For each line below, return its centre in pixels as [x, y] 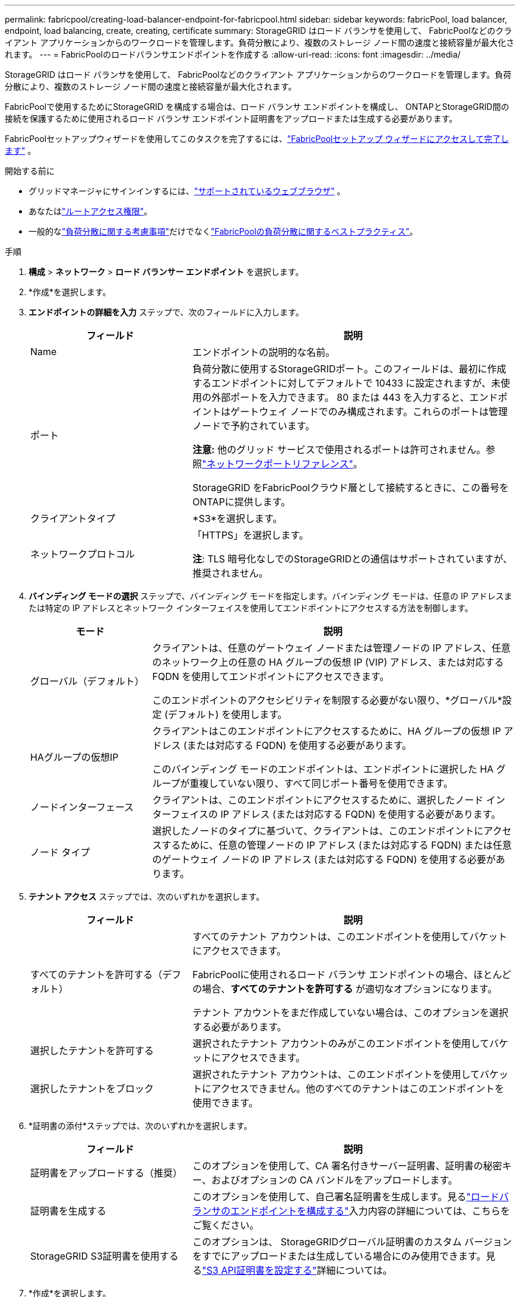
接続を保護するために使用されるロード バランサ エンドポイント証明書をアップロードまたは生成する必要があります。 [231, 118]
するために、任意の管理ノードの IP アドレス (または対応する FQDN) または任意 [337, 845]
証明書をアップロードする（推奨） [107, 1173]
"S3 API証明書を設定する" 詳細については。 [297, 1270]
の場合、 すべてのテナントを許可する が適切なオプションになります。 [345, 989]
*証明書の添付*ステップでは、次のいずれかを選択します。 [140, 1126]
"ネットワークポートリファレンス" [278, 464]
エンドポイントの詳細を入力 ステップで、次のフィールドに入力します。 [166, 312]
